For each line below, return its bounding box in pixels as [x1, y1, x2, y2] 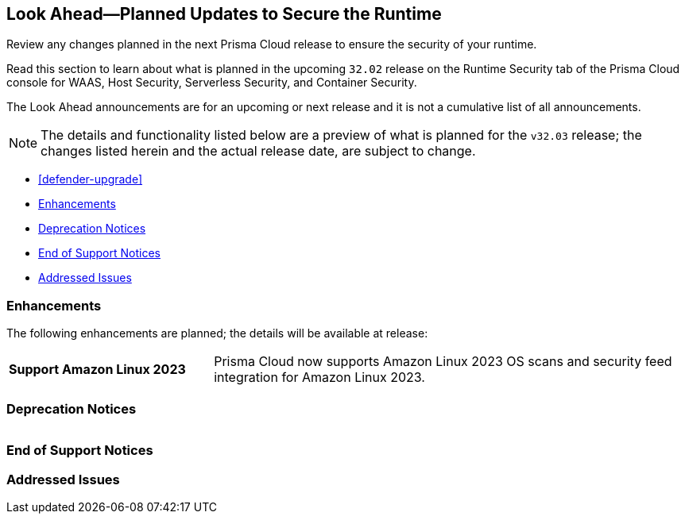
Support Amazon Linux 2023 [9, 361, 186, 378]
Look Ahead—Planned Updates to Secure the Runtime [6, 4, 442, 24]
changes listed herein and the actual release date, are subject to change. [41, 143, 476, 160]
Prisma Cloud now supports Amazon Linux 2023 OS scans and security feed [214, 353, 672, 370]
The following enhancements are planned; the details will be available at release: [6, 326, 428, 341]
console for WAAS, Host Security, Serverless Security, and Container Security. [6, 75, 417, 90]
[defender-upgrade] [38, 172, 143, 187]
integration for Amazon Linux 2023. [214, 369, 425, 386]
